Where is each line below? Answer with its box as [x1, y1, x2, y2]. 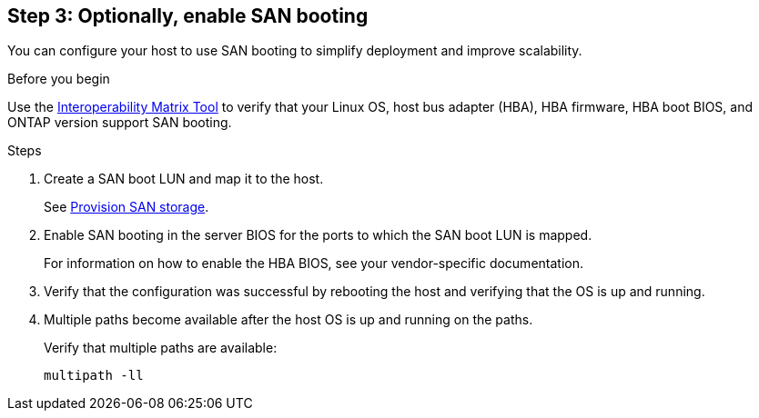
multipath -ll [44, 368, 144, 383]
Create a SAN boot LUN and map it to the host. [44, 171, 324, 187]
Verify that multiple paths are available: [44, 340, 278, 356]
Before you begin [7, 71, 110, 87]
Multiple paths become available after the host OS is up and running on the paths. [44, 312, 533, 328]
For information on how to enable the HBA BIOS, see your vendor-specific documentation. [44, 255, 583, 272]
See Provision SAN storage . [44, 199, 209, 215]
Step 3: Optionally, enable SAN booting [7, 5, 369, 27]
